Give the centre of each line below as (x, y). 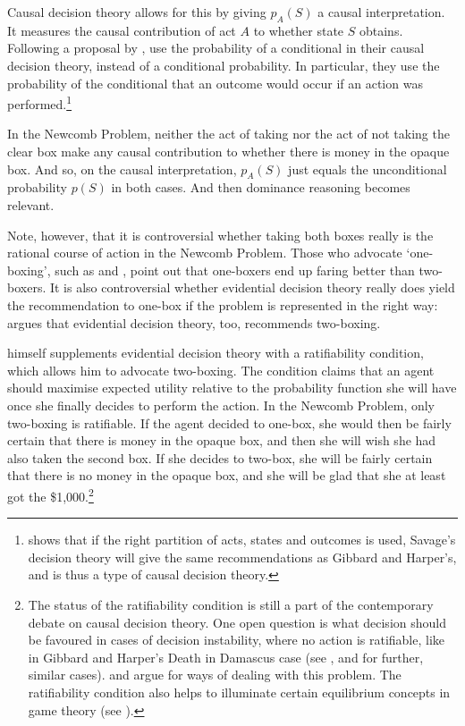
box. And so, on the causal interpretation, (122, 169)
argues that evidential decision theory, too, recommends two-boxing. (194, 322)
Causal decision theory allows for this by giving (137, 12)
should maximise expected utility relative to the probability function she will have (232, 388)
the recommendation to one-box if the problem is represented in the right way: (223, 304)
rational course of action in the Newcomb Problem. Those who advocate (205, 253)
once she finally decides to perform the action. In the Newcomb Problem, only (221, 405)
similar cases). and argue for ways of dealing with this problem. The (215, 675)
